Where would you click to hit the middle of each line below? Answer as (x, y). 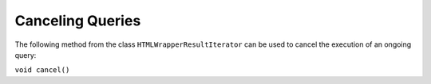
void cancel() (42, 70)
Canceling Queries (78, 21)
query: (26, 55)
